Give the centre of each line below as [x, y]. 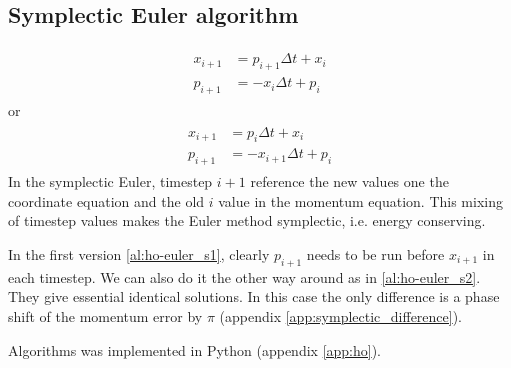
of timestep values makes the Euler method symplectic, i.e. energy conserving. [247, 220]
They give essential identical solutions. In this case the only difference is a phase [254, 296]
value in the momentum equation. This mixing [360, 200]
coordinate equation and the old [106, 200]
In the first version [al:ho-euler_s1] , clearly [139, 253]
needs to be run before [375, 253]
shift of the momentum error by [105, 315]
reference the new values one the [349, 181]
